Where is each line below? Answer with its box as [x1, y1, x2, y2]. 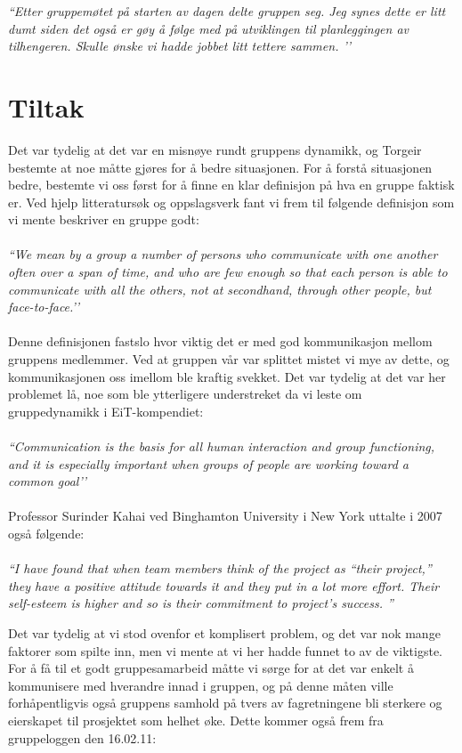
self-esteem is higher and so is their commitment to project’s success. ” [8, 594, 393, 612]
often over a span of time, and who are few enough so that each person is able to [8, 263, 448, 281]
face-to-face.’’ [8, 297, 80, 316]
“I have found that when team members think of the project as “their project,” [8, 559, 432, 578]
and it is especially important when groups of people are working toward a [8, 454, 409, 473]
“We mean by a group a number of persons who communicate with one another [8, 245, 438, 263]
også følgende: [8, 523, 85, 542]
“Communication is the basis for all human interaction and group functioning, [8, 437, 435, 455]
